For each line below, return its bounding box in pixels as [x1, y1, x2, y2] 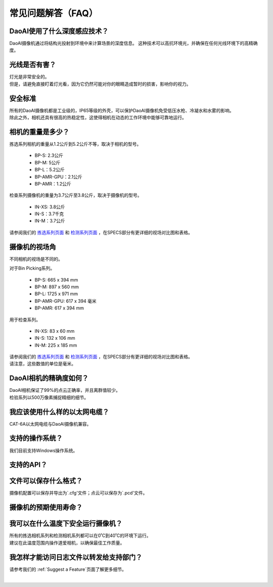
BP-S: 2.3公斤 [34, 152, 63, 159]
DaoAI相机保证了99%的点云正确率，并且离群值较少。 [9, 387, 121, 393]
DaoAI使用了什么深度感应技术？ [9, 27, 109, 35]
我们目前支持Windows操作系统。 [9, 447, 78, 454]
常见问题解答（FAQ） [9, 8, 98, 19]
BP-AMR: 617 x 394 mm [34, 305, 84, 311]
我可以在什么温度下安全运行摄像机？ [9, 519, 122, 528]
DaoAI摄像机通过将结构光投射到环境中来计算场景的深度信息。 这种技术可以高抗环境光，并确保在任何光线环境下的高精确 [9, 40, 258, 47]
